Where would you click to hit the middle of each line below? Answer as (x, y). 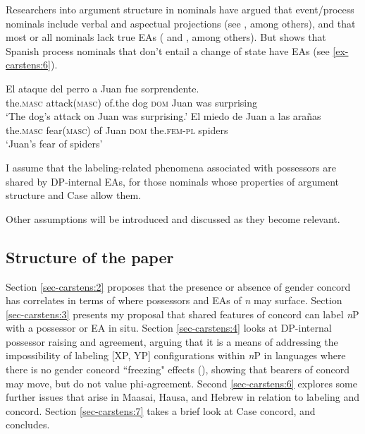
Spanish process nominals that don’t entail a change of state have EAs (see (168, 50)
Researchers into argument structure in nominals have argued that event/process (180, 9)
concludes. (28, 424)
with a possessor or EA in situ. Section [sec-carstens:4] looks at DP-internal (169, 328)
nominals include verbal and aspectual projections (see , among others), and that (181, 23)
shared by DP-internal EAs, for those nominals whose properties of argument (173, 181)
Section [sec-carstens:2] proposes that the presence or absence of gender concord (178, 286)
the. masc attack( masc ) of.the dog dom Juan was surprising (132, 102)
